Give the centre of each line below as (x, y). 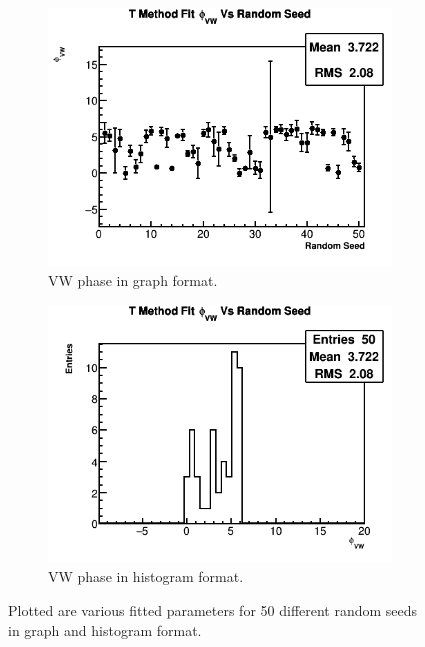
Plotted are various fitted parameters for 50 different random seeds (213, 610)
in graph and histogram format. (105, 629)
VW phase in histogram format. (146, 576)
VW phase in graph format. (133, 279)
